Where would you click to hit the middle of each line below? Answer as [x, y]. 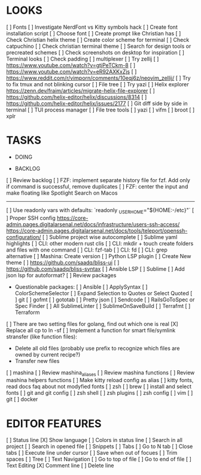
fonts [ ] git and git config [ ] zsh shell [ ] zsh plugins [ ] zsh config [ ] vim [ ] [100, 393]
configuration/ [24, 237]
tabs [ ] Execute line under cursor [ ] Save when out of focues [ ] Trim [92, 453]
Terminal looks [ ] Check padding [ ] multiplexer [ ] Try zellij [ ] [83, 59]
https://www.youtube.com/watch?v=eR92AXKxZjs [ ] [71, 71]
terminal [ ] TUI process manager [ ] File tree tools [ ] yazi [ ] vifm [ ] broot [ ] [100, 110]
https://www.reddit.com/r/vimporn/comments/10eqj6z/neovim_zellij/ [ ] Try [98, 78]
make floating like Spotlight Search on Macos [62, 193]
